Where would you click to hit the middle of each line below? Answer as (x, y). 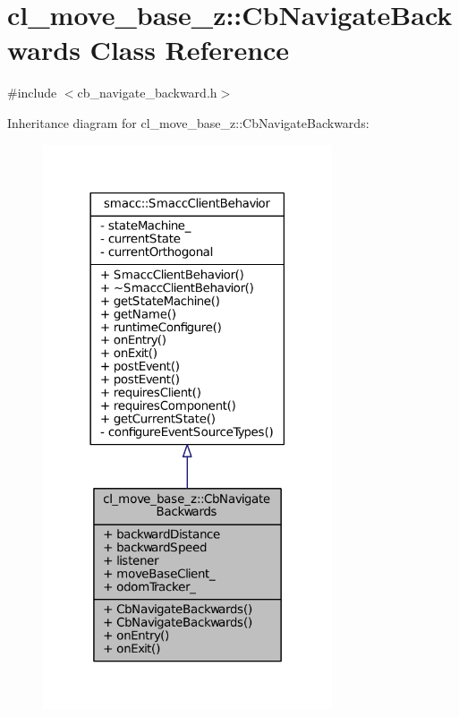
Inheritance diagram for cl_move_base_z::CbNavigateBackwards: (188, 122)
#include (32, 93)
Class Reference (190, 50)
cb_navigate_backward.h (147, 93)
